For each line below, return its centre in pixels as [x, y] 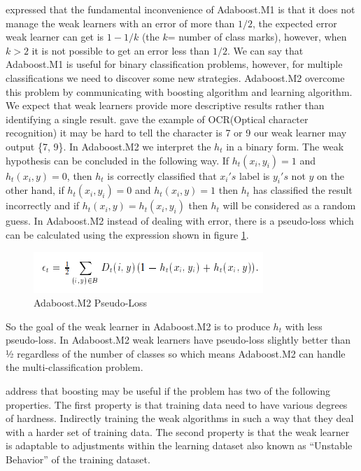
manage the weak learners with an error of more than [120, 23]
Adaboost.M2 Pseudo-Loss [91, 303]
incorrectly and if [43, 205]
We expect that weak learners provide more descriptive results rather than [165, 105]
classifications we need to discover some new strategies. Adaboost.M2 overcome [175, 77]
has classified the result [303, 190]
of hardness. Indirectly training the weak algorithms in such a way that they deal [180, 418]
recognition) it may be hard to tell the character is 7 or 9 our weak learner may [176, 133]
